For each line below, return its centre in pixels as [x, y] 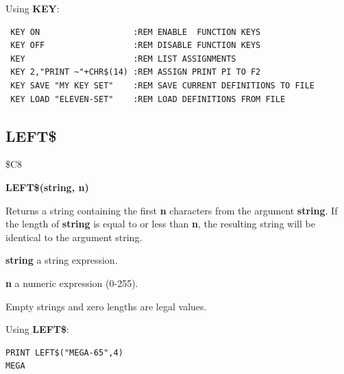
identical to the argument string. [74, 237]
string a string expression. [62, 260]
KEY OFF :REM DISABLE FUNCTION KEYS [136, 46]
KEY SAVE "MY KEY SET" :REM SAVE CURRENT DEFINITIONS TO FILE [163, 85]
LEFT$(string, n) [47, 187]
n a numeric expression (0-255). [72, 283]
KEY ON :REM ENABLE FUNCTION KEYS [136, 32]
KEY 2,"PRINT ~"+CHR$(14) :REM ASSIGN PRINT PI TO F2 [136, 72]
